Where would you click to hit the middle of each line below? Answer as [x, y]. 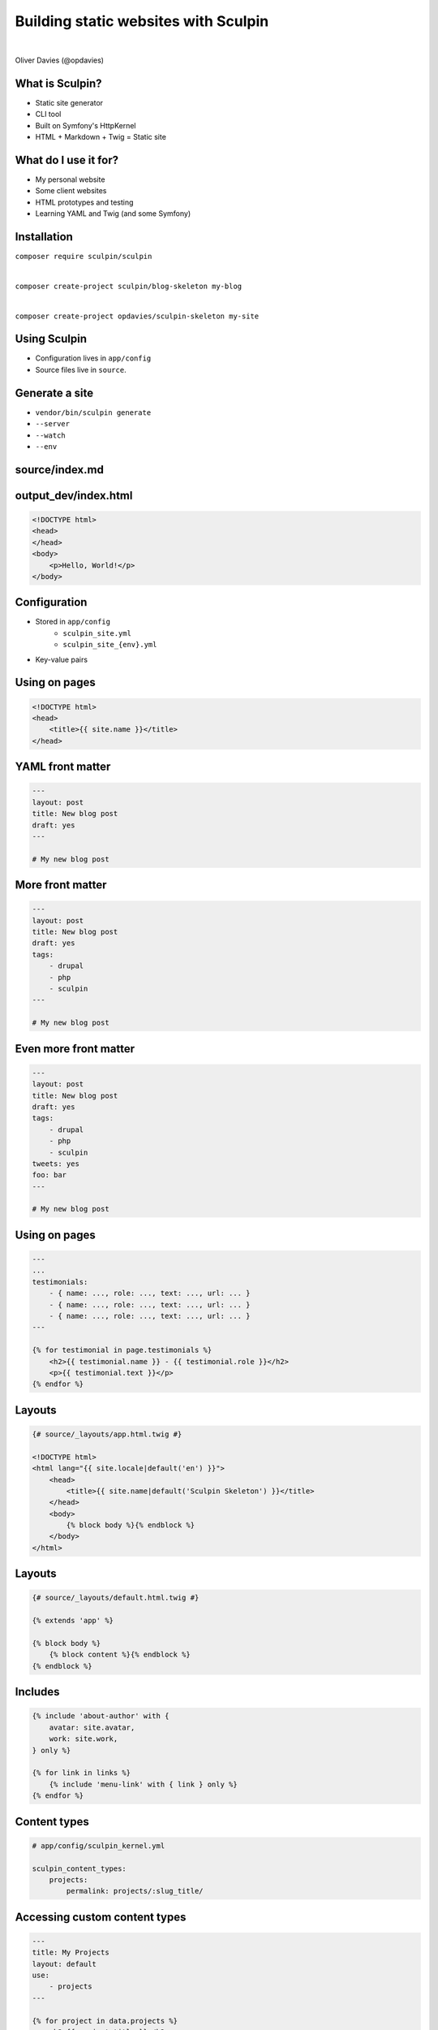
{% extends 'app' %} [73, 1621]
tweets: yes [56, 1164]
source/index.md [60, 470]
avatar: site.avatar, [92, 1727]
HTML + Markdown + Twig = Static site [101, 137]
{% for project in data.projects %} [105, 2021]
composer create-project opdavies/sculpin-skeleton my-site [137, 316]
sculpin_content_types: [79, 1868]
